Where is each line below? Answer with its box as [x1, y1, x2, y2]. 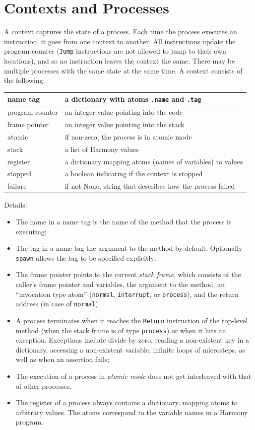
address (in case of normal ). [15, 298, 100, 309]
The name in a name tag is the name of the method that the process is [15, 216, 232, 226]
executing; [15, 226, 47, 236]
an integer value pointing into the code [64, 107, 183, 117]
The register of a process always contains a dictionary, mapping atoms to [15, 397, 238, 408]
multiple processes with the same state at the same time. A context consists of [4, 65, 243, 75]
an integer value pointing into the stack [64, 119, 185, 129]
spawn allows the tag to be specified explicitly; [15, 252, 156, 263]
